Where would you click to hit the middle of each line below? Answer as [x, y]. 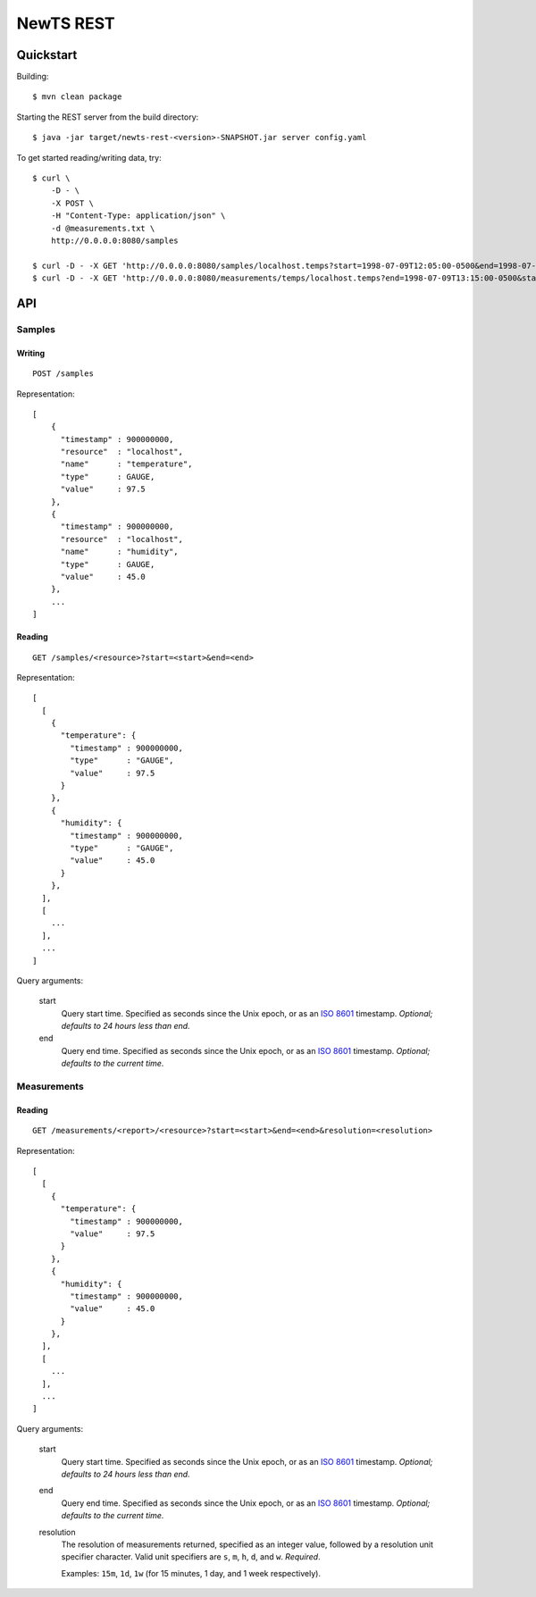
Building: [33, 77]
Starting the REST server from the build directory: [108, 117]
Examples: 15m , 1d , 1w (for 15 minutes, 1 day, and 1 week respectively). [191, 1573]
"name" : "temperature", [126, 464]
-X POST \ [72, 203]
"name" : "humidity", [119, 552]
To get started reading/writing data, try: [89, 157]
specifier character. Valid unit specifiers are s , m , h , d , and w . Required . [191, 1557]
